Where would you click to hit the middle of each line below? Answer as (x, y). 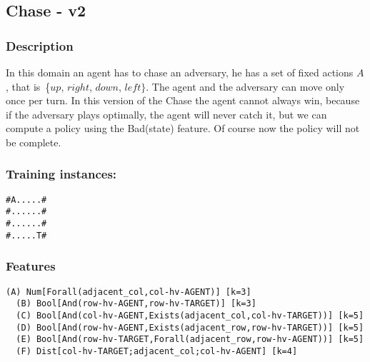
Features (31, 266)
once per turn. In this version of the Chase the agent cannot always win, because (183, 100)
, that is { (28, 86)
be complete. (34, 142)
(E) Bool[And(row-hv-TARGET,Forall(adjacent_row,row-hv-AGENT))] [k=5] (190, 340)
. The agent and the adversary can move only (245, 86)
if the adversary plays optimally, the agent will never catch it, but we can (166, 114)
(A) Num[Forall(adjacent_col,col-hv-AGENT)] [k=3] (129, 292)
